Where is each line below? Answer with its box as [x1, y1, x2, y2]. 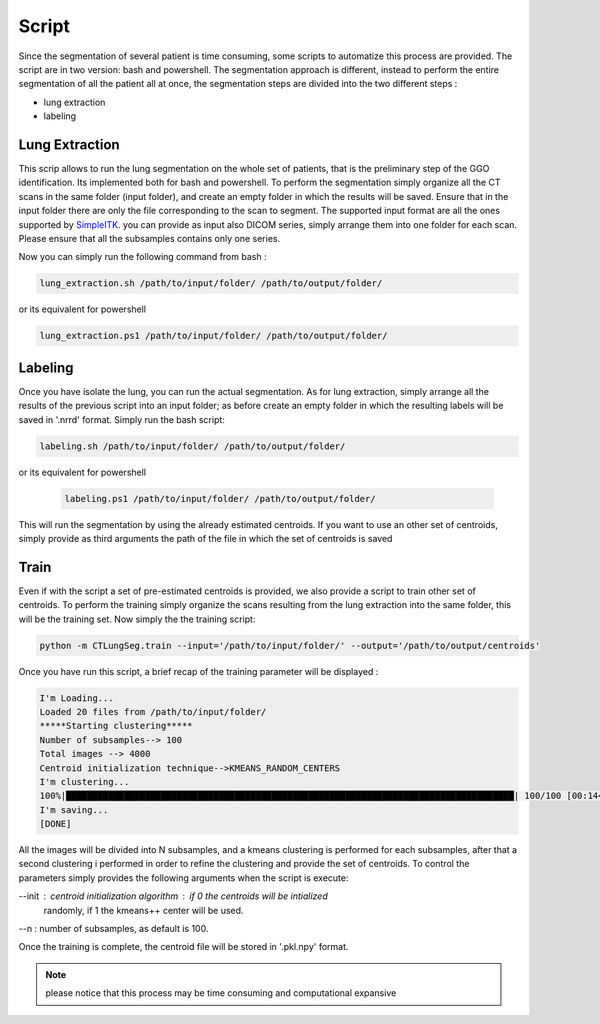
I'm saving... [39, 804, 109, 815]
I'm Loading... [39, 692, 114, 704]
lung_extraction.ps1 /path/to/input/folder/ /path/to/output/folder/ [39, 330, 388, 342]
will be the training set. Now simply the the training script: [18, 613, 256, 625]
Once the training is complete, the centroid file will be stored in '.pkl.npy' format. [18, 941, 349, 953]
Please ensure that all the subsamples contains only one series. [18, 232, 280, 244]
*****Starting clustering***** [39, 720, 194, 732]
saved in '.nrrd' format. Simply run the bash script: [18, 413, 225, 425]
